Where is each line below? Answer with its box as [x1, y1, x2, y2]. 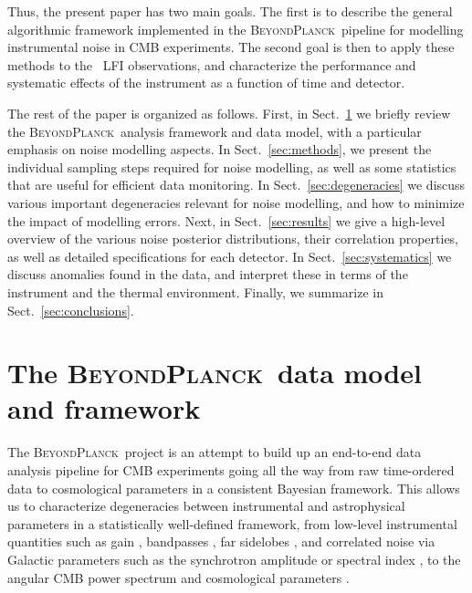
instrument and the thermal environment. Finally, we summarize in [7, 282, 383, 301]
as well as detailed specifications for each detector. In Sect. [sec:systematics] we [7, 246, 452, 265]
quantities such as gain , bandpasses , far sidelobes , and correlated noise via [7, 532, 435, 551]
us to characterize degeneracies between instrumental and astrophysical [7, 496, 405, 515]
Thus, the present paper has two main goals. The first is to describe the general [7, 2, 453, 20]
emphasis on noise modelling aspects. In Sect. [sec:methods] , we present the [7, 140, 432, 159]
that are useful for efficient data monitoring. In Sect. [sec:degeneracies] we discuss [7, 175, 466, 194]
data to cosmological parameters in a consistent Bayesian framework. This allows [7, 478, 460, 497]
